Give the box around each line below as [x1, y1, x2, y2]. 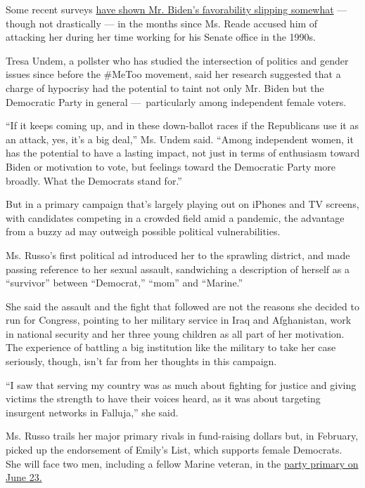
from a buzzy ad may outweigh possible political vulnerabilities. [6, 224, 281, 239]
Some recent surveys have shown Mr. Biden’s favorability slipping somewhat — [6, 2, 347, 16]
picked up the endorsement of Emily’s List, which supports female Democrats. [6, 442, 342, 457]
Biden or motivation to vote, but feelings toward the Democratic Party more [6, 159, 336, 173]
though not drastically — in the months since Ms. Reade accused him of [6, 15, 318, 30]
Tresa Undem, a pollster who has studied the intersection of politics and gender [6, 53, 349, 67]
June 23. [6, 470, 42, 484]
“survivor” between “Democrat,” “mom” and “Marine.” [6, 275, 243, 290]
